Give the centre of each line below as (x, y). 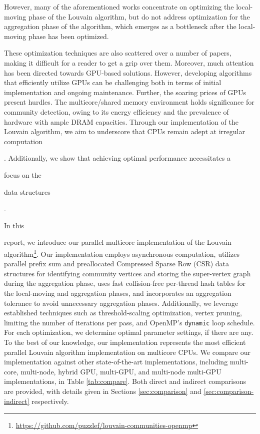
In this (14, 225)
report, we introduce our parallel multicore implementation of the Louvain (118, 242)
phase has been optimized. (68, 36)
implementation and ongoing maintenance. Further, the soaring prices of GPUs (125, 92)
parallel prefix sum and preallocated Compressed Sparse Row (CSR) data (117, 264)
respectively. (50, 401)
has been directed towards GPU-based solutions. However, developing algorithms (128, 72)
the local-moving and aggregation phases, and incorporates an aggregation (118, 293)
